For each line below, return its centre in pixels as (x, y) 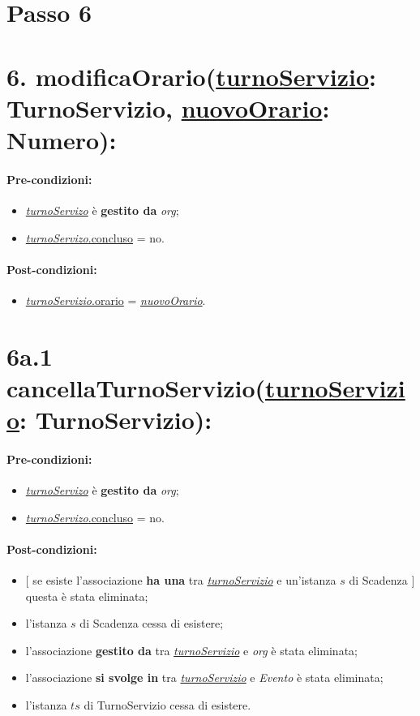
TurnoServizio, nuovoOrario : (168, 107)
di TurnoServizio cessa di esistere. (167, 705)
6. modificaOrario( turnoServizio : (192, 76)
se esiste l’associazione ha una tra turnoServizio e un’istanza (184, 580)
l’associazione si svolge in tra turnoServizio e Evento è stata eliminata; (204, 677)
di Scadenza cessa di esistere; (152, 623)
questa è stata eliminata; (87, 596)
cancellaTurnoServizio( (136, 387)
